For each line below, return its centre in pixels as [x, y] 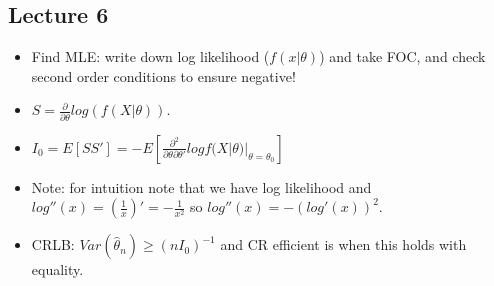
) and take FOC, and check [402, 56]
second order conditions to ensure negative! [163, 75]
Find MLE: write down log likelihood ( [150, 56]
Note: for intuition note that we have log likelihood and [201, 186]
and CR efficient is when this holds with [343, 244]
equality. [57, 269]
